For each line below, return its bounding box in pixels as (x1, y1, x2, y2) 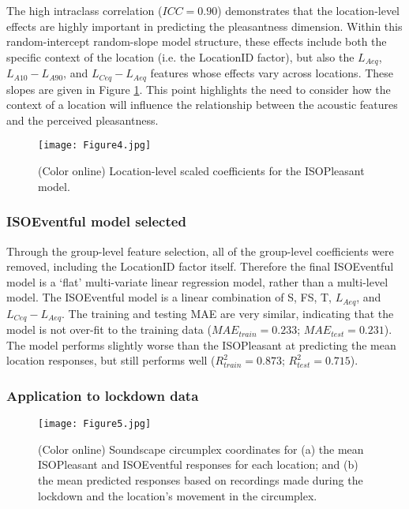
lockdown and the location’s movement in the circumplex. (38, 487, 317, 503)
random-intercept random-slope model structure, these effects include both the (6, 33, 387, 50)
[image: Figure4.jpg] (38, 140, 152, 152)
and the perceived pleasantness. (6, 111, 159, 128)
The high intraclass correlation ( (6, 2, 163, 18)
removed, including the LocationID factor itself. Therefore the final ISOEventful (6, 258, 394, 275)
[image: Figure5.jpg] (38, 418, 152, 430)
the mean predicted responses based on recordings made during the (38, 472, 363, 488)
